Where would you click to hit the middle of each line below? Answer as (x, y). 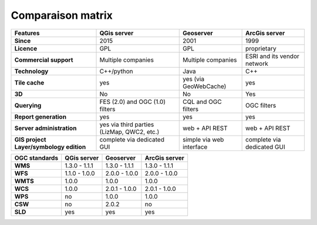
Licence (26, 48)
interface (195, 147)
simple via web (203, 139)
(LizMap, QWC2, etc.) (129, 132)
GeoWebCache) (205, 86)
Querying (28, 105)
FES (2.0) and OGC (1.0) (133, 102)
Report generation (41, 116)
